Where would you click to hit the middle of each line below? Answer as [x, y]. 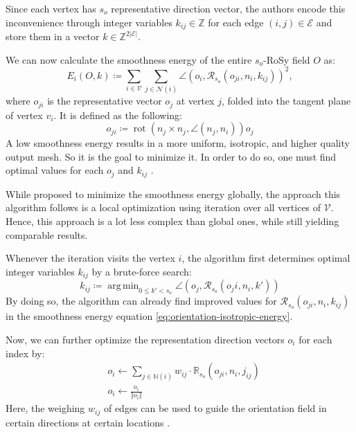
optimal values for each [55, 170]
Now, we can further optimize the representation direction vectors [145, 339]
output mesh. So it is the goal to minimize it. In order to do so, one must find [171, 156]
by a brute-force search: [142, 271]
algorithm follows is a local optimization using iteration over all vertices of [163, 207]
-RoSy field [287, 59]
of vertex [24, 115]
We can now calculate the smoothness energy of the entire [129, 59]
